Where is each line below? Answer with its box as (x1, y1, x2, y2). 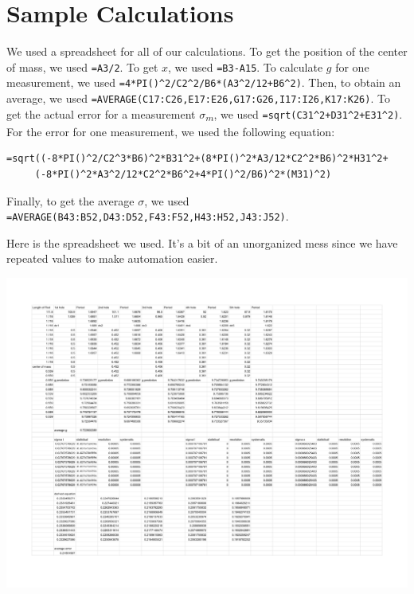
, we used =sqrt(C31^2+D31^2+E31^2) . (213, 105, 403, 122)
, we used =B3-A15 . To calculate (168, 58, 323, 75)
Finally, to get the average (6, 192, 135, 209)
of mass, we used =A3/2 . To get (6, 58, 158, 75)
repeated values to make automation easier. (6, 250, 218, 267)
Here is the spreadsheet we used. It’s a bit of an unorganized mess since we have (6, 234, 398, 251)
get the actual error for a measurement (6, 105, 196, 122)
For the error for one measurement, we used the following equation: (6, 123, 335, 139)
